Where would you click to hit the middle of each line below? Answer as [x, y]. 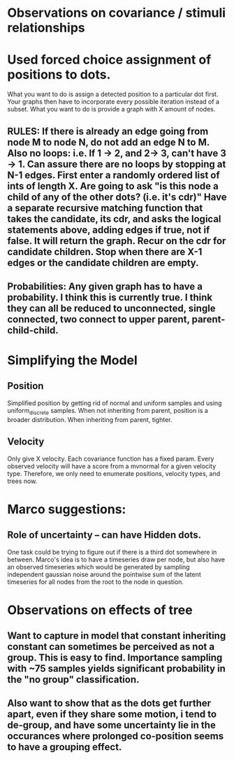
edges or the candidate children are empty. [103, 263]
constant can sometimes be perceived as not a [111, 647]
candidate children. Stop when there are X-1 [105, 251]
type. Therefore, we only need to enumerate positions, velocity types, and [114, 473]
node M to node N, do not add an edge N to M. [108, 142]
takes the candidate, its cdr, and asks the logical [114, 219]
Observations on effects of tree [100, 610]
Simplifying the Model [72, 361]
